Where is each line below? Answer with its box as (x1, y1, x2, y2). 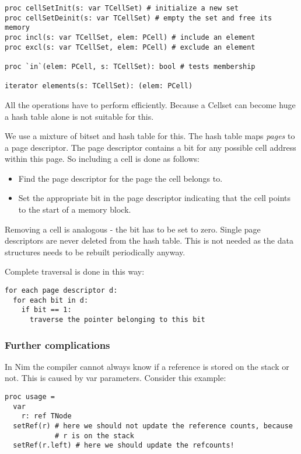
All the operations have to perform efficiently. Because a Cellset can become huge (5, 98, 296, 110)
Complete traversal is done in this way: (5, 265, 145, 278)
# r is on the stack (54, 431, 134, 440)
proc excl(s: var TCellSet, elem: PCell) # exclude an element (5, 43, 256, 51)
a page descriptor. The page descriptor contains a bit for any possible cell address (5, 141, 296, 153)
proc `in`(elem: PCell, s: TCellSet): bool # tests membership (5, 62, 256, 71)
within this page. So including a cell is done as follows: (5, 153, 199, 165)
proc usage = (5, 393, 55, 401)
